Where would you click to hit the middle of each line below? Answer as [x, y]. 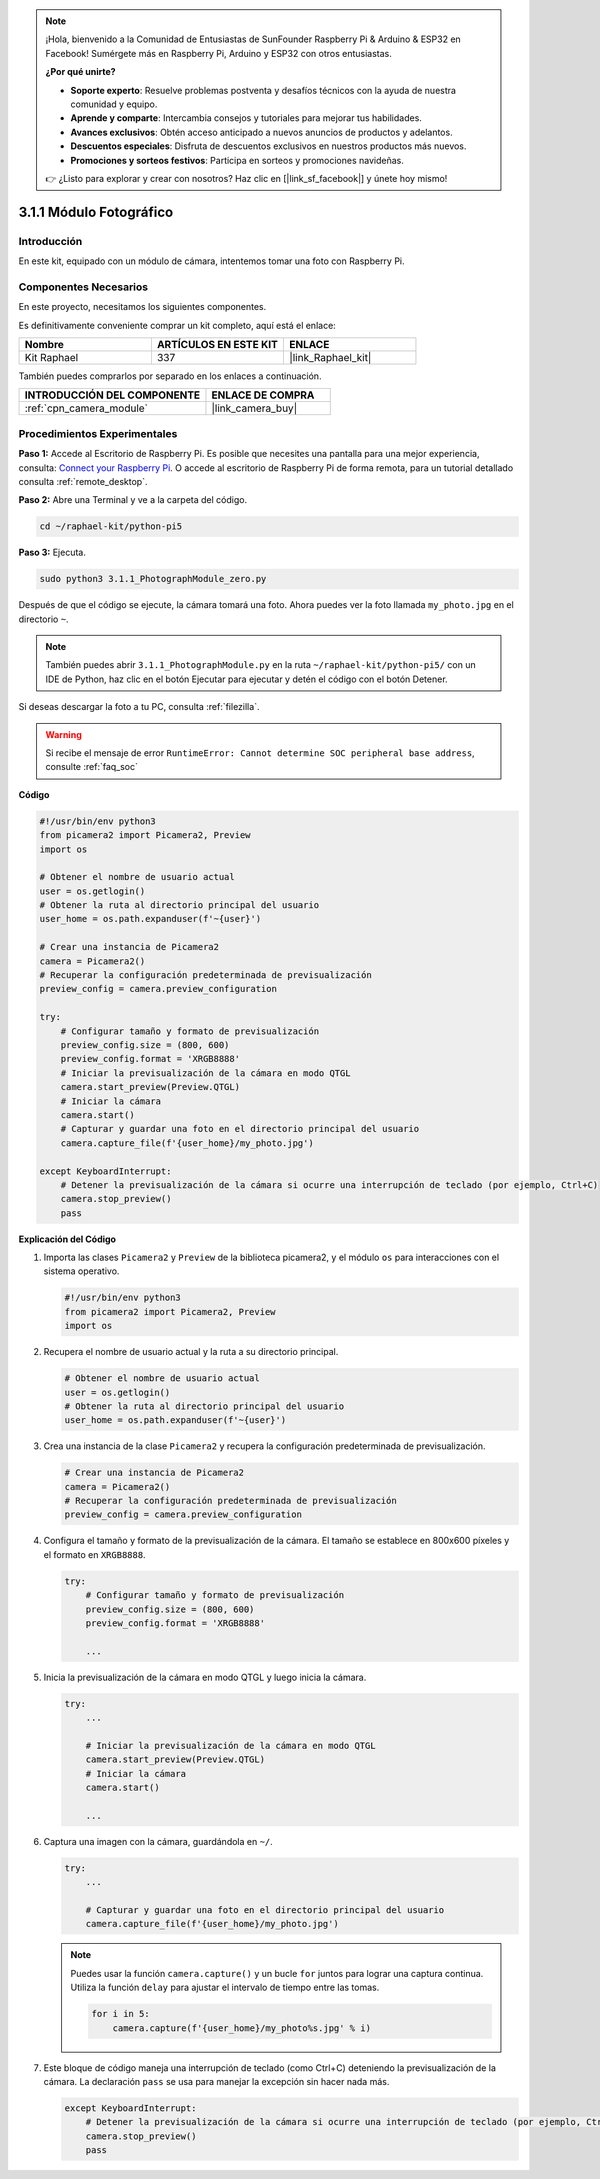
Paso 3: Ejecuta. [52, 552]
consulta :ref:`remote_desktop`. [83, 481]
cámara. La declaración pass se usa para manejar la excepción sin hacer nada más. [216, 2081]
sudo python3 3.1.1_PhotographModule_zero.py [153, 579]
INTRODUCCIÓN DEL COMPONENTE [112, 395]
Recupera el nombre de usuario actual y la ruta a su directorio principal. [191, 1352]
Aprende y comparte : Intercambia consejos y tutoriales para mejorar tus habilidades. [246, 118]
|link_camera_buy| [254, 408]
